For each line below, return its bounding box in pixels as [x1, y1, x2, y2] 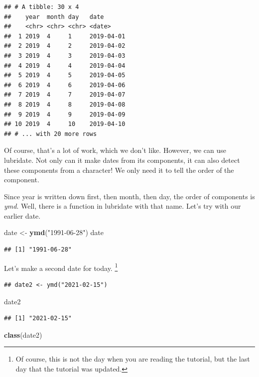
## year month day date [4, 13, 104, 20]
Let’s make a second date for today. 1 [4, 261, 118, 273]
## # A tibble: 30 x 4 [4, 3, 79, 10]
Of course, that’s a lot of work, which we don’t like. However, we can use [4, 145, 226, 155]
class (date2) [4, 329, 42, 340]
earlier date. [4, 210, 41, 221]
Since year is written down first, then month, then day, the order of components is [4, 191, 255, 201]
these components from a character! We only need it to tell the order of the [4, 164, 234, 175]
